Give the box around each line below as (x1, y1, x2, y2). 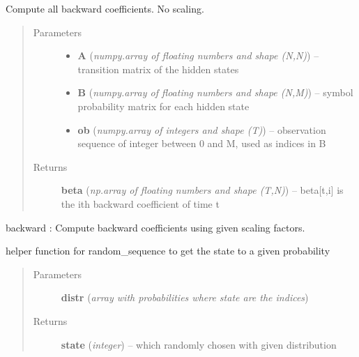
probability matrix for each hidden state (77, 98, 250, 113)
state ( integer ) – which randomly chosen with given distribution (61, 337, 337, 351)
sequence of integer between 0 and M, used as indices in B (77, 136, 326, 151)
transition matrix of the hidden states (77, 61, 239, 76)
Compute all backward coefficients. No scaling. (6, 1, 204, 15)
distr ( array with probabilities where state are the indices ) (61, 290, 309, 305)
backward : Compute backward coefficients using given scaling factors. (6, 220, 305, 234)
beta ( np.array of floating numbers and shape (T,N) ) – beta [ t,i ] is (61, 183, 344, 197)
